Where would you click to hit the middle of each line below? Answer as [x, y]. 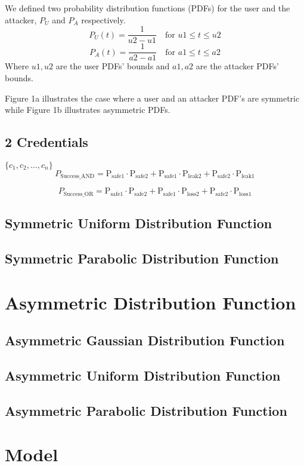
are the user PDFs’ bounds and [113, 66]
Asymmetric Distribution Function [151, 302]
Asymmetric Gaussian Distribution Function [145, 340]
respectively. [103, 19]
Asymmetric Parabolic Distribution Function [146, 410]
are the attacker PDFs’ [237, 66]
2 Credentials [46, 142]
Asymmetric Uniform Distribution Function [143, 375]
